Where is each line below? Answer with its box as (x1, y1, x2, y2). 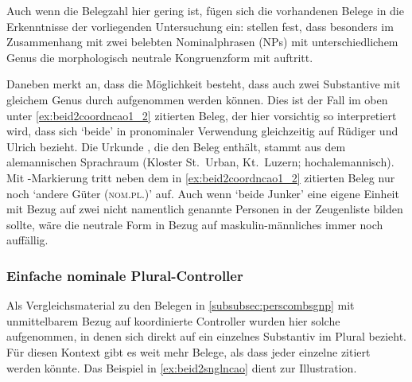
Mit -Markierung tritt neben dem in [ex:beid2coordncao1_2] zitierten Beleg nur (6, 169, 395, 185)
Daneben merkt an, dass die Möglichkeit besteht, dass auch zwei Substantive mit (6, 76, 401, 92)
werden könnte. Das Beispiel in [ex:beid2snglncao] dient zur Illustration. (6, 359, 357, 376)
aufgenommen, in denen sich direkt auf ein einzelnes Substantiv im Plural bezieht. (6, 328, 406, 345)
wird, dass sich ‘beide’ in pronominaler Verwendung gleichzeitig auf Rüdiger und (6, 123, 398, 139)
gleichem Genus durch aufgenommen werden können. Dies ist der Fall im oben (6, 91, 388, 107)
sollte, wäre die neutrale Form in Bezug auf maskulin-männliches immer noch (6, 216, 383, 232)
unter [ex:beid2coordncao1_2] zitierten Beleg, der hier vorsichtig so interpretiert (6, 107, 397, 123)
